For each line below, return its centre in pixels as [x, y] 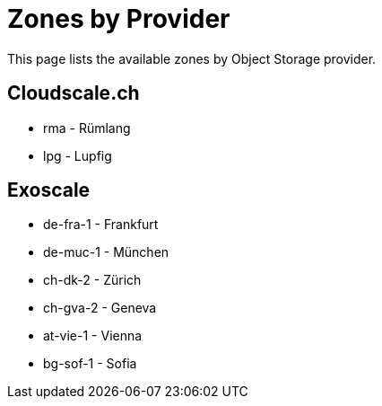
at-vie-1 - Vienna [93, 336]
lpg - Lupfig [78, 155]
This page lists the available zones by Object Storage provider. [192, 58]
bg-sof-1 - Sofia [90, 364]
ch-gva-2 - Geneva [100, 308]
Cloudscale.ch [74, 93]
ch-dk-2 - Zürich [92, 280]
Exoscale [49, 190]
